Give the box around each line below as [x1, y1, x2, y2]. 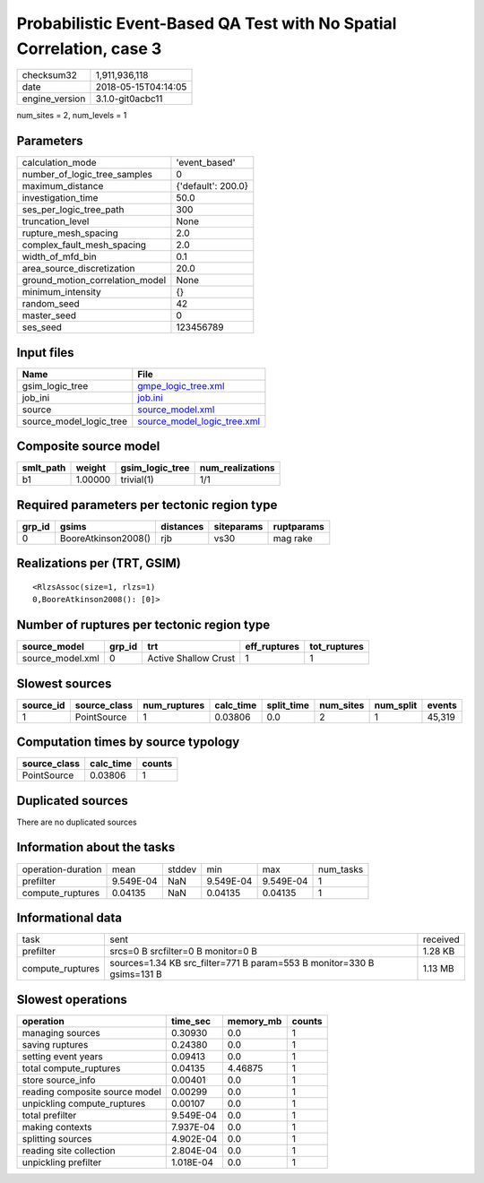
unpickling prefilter [22, 1156, 102, 1169]
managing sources [22, 1026, 100, 1039]
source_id [22, 699, 65, 712]
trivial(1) [120, 473, 154, 486]
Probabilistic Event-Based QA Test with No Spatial [16, 13, 397, 33]
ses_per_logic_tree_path [22, 203, 125, 216]
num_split [374, 699, 418, 712]
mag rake [272, 531, 313, 544]
